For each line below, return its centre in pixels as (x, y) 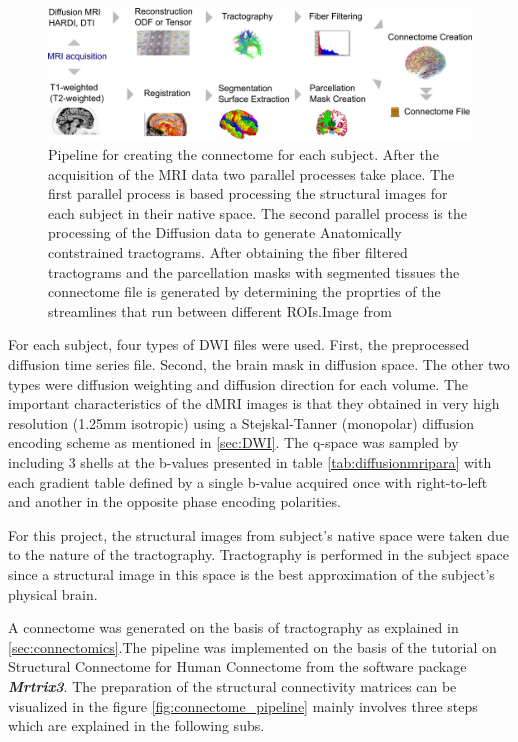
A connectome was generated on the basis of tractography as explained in (233, 627)
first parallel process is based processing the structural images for (248, 193)
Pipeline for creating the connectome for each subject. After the (243, 154)
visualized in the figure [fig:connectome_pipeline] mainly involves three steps (243, 705)
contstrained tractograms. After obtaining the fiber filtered (228, 252)
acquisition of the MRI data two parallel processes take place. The (251, 173)
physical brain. (53, 593)
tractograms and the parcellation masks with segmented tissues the (254, 271)
